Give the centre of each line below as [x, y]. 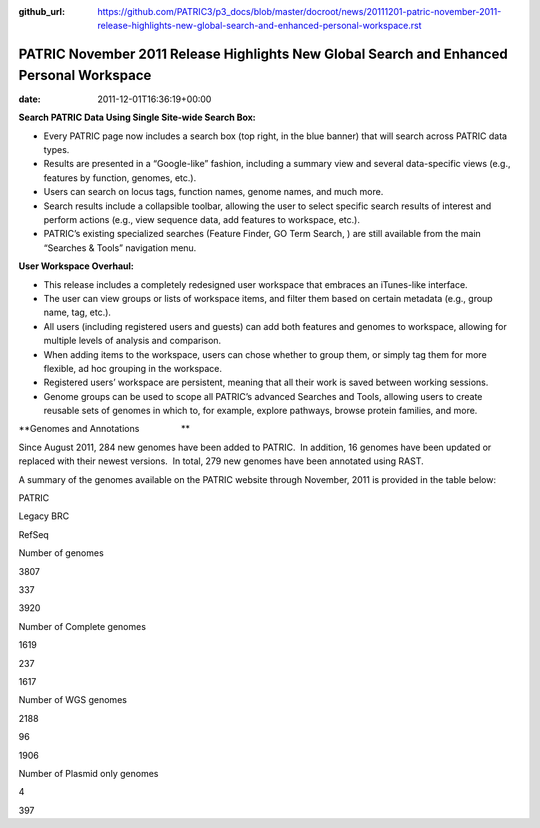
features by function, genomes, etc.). [120, 177]
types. [56, 150]
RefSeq [33, 534]
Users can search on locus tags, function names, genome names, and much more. [213, 192]
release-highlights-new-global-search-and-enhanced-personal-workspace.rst [259, 26]
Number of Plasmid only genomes [88, 773]
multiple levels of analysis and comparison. [132, 341]
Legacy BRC [44, 516]
